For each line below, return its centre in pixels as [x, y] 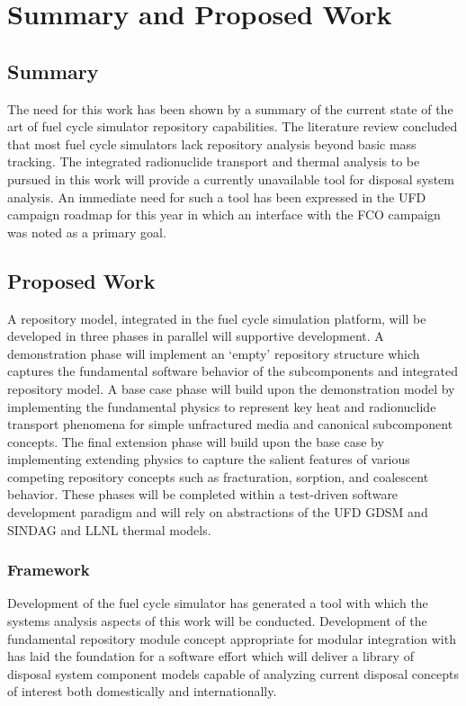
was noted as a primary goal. [87, 232]
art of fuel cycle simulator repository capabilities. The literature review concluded [233, 126]
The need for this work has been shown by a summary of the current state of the [230, 108]
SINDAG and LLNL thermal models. [109, 529]
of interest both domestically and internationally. [142, 691]
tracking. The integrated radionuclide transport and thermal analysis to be [214, 161]
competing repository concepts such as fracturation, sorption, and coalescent [218, 476]
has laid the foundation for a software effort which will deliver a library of [211, 656]
